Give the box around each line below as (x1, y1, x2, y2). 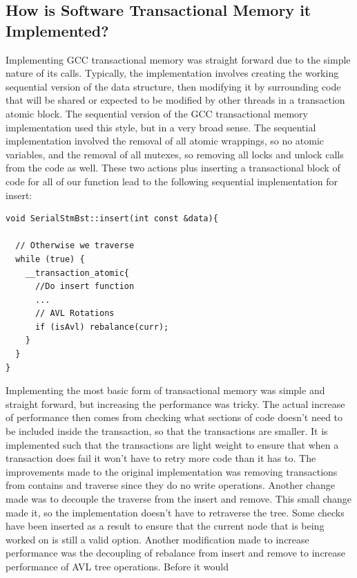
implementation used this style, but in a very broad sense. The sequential (6, 120, 316, 134)
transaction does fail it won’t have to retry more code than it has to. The (6, 451, 316, 465)
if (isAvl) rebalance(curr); (35, 321, 169, 332)
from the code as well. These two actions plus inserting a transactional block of (6, 160, 340, 175)
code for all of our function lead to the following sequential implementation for (6, 174, 338, 188)
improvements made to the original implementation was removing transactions (6, 464, 338, 478)
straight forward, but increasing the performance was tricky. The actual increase (6, 396, 345, 411)
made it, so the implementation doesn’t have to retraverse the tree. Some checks (6, 505, 345, 519)
